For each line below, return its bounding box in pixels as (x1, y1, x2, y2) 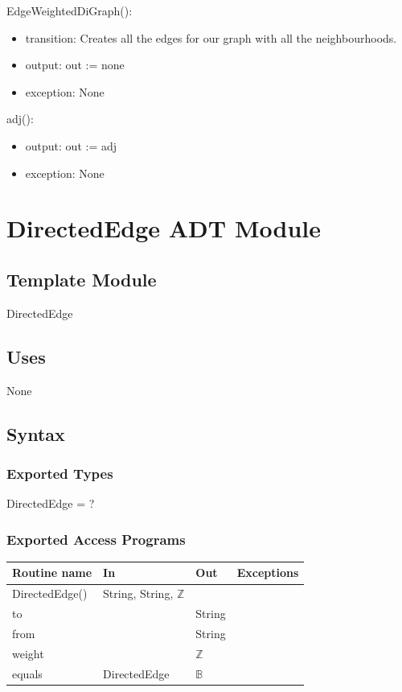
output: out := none (25, 56, 125, 73)
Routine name (12, 564, 92, 581)
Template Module (6, 266, 157, 291)
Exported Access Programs (6, 529, 186, 549)
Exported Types (6, 463, 113, 483)
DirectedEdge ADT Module (6, 212, 321, 245)
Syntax (6, 421, 65, 446)
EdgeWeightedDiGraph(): (6, 2, 133, 19)
